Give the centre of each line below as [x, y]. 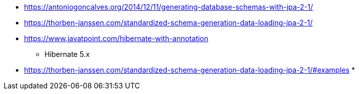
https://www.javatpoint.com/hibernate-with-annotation [116, 38]
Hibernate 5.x [67, 54]
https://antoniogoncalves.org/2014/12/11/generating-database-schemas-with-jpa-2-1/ [169, 7]
